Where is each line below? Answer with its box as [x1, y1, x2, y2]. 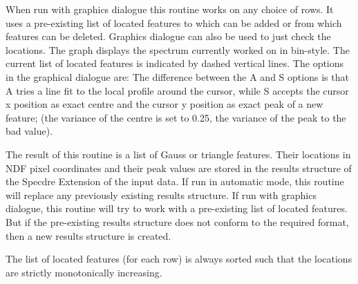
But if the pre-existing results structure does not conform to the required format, [6, 214, 349, 229]
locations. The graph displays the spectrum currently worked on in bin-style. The [6, 42, 350, 57]
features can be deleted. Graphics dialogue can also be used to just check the [6, 29, 331, 44]
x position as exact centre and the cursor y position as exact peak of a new [6, 97, 323, 111]
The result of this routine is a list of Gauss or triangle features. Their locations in [6, 146, 351, 161]
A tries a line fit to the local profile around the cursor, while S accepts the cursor [6, 83, 349, 97]
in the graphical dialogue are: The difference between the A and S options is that [6, 69, 349, 84]
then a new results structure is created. [6, 228, 171, 243]
